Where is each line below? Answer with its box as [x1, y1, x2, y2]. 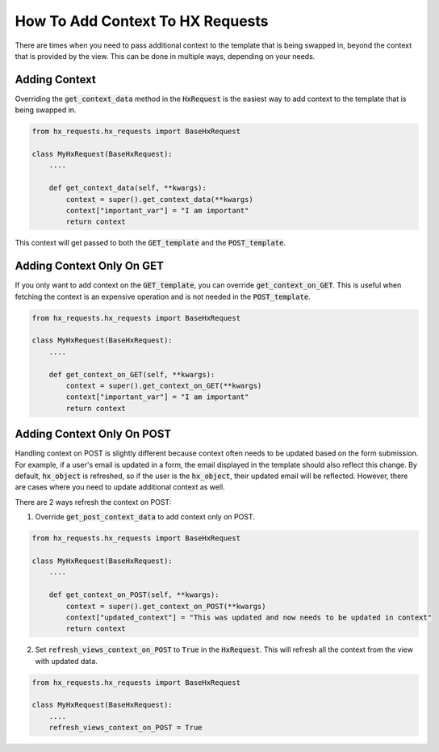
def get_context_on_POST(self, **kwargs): [48, 590, 219, 599]
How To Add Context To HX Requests [15, 12, 270, 30]
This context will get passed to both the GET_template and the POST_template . [15, 238, 286, 248]
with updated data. [35, 656, 98, 666]
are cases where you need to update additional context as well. [15, 482, 225, 492]
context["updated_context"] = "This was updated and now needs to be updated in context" [65, 612, 432, 622]
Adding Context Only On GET [15, 259, 165, 273]
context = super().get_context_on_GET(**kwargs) [65, 380, 262, 390]
